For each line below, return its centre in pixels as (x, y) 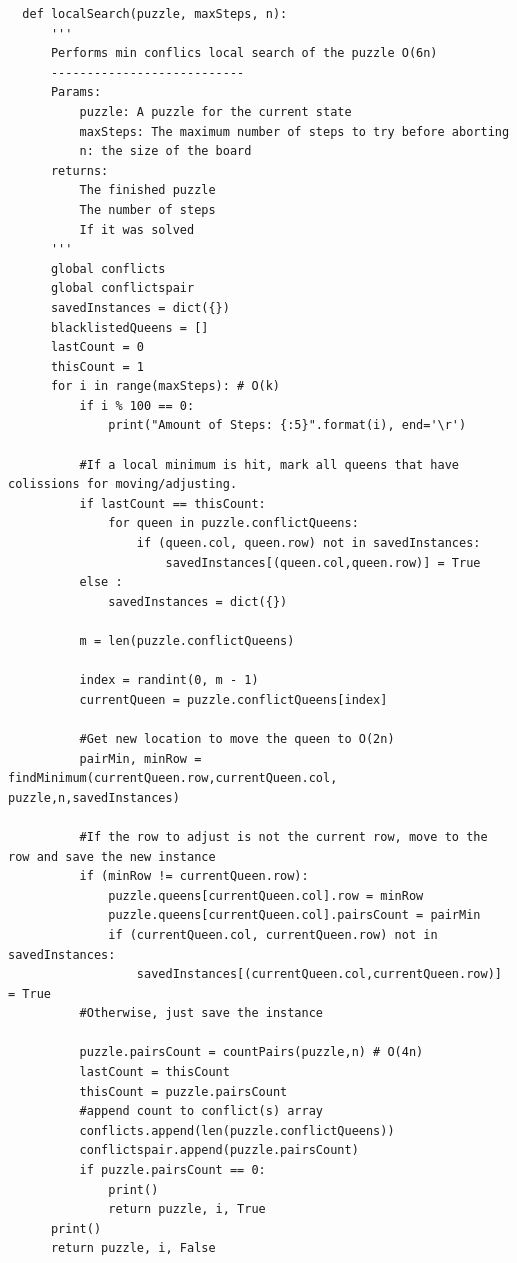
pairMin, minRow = (140, 758)
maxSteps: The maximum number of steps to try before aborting (294, 131)
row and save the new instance (112, 856)
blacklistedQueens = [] (129, 327)
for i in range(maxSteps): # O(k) (165, 386)
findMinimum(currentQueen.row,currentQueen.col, (173, 778)
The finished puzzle (147, 190)
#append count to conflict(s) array (201, 1111)
